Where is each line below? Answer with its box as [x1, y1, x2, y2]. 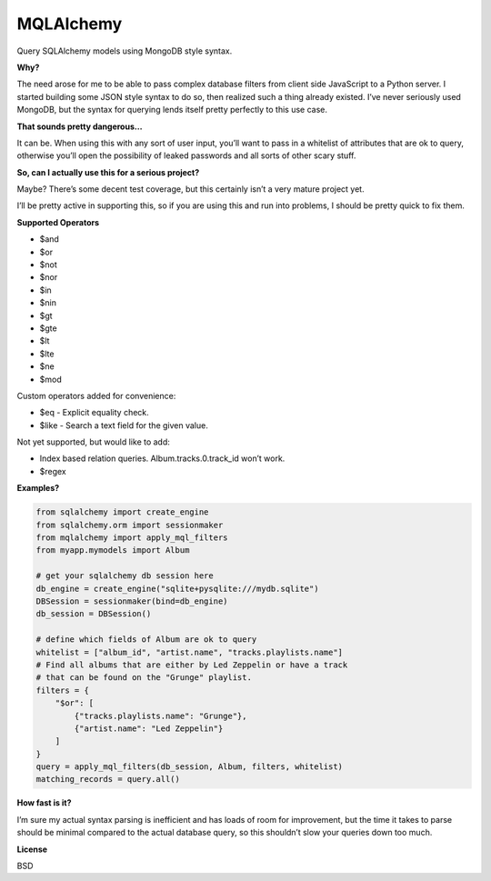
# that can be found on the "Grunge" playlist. [35, 673, 252, 683]
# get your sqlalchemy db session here [35, 571, 214, 581]
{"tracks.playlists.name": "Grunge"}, [74, 710, 247, 721]
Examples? [16, 483, 60, 494]
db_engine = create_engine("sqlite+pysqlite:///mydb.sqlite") [35, 583, 319, 594]
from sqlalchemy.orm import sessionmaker [35, 519, 224, 530]
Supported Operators [16, 216, 100, 227]
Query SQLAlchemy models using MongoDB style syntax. [16, 45, 233, 56]
